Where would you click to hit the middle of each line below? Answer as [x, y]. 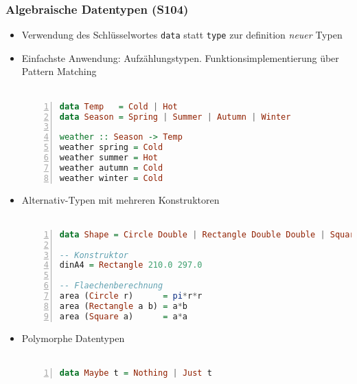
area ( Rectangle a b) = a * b [123, 306]
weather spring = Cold [111, 148]
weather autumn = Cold [111, 168]
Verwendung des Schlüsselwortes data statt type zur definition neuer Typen [182, 35]
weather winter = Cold [111, 178]
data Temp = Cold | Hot [118, 106]
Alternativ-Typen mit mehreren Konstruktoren [120, 199]
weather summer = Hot [109, 158]
